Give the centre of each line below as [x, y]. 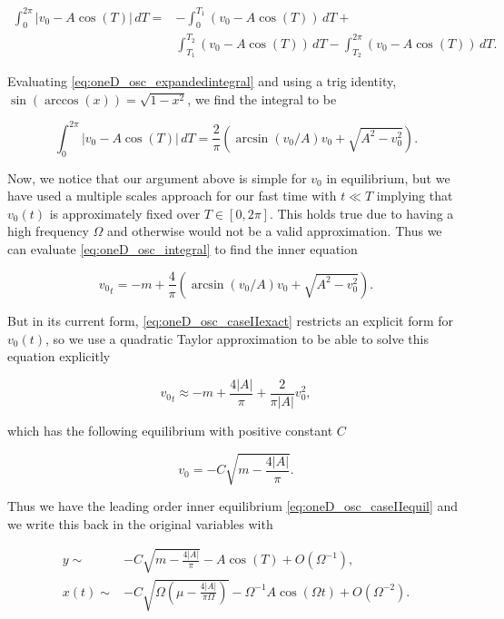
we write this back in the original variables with [140, 523]
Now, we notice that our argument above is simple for [157, 177]
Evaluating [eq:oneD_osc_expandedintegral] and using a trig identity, [202, 81]
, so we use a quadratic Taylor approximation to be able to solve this [237, 338]
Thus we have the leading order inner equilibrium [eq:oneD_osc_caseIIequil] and [233, 505]
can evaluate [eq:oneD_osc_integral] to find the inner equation [183, 248]
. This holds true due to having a [361, 213]
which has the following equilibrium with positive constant [170, 430]
